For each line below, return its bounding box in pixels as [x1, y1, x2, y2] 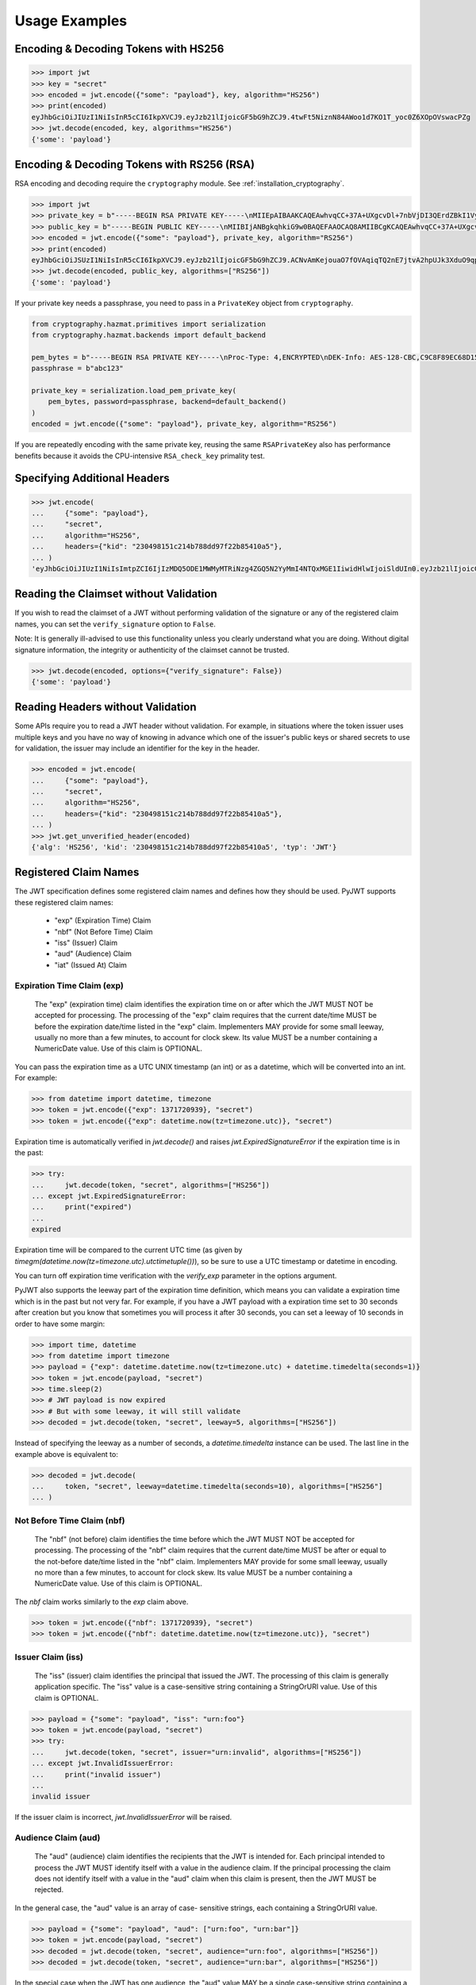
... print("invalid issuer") [31, 1770, 162, 1779]
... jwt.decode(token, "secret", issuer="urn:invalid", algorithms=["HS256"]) [31, 1748, 363, 1756]
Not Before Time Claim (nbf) [14, 1515, 125, 1526]
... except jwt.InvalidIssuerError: [31, 1759, 175, 1768]
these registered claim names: [14, 897, 114, 907]
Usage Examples [14, 12, 128, 29]
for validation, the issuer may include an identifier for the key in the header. [14, 743, 260, 754]
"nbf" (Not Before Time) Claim [54, 927, 154, 936]
